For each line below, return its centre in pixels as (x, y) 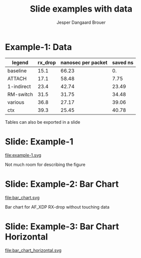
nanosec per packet (84, 63)
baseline (17, 70)
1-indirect (19, 86)
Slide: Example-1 (39, 141)
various (16, 102)
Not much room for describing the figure (45, 164)
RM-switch (20, 94)
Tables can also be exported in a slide (43, 122)
